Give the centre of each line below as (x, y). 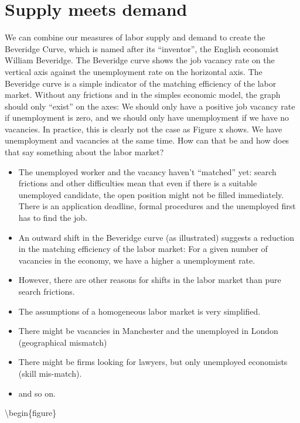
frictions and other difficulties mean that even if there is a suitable (138, 183)
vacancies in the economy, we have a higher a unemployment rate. (137, 260)
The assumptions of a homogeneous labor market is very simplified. (139, 311)
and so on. (37, 393)
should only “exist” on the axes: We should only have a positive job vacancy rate (150, 106)
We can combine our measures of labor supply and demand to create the (135, 37)
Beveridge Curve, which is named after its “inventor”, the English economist (142, 48)
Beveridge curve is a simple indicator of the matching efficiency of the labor (141, 83)
